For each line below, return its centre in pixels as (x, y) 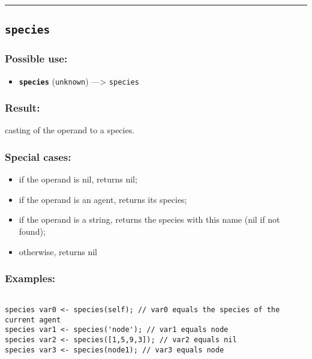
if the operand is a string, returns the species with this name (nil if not (149, 219)
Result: (22, 108)
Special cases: (38, 156)
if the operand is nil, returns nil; (78, 179)
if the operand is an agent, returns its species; (103, 199)
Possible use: (36, 59)
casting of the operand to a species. (70, 130)
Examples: (30, 278)
